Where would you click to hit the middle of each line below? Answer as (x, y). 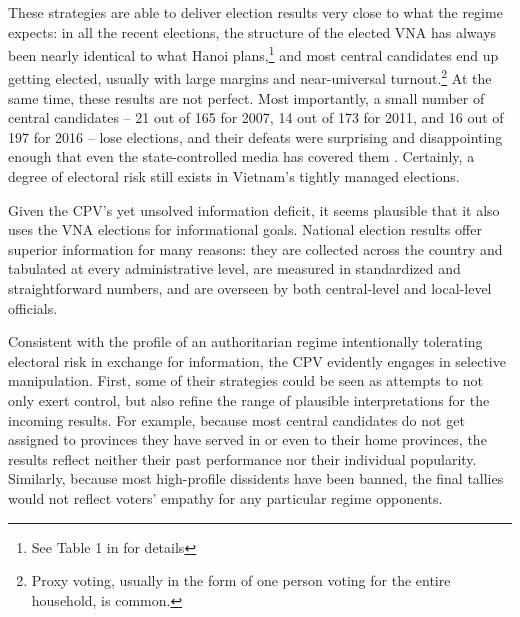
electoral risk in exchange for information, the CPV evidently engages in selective (257, 360)
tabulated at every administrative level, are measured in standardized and (234, 268)
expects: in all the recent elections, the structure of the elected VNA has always (252, 31)
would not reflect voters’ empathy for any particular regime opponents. (225, 497)
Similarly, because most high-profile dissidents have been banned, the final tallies (256, 478)
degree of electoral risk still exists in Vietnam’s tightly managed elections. (234, 176)
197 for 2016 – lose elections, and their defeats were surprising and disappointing (255, 136)
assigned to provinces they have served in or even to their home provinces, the (247, 439)
